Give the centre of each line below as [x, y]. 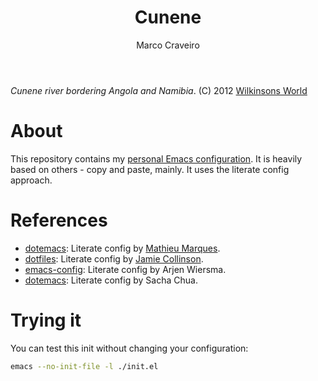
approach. [31, 180]
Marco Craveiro [168, 45]
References [59, 220]
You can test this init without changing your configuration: [129, 348]
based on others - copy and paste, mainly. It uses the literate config [150, 169]
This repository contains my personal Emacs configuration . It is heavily [156, 158]
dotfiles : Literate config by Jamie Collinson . [114, 258]
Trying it [46, 320]
